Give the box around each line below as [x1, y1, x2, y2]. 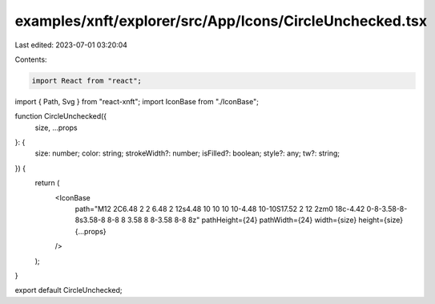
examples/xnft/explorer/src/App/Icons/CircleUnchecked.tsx [14, 12, 428, 30]
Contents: [14, 55, 47, 64]
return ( [34, 178, 60, 188]
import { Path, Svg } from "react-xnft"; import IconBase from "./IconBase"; [14, 96, 260, 106]
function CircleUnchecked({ [14, 111, 107, 121]
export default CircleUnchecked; [14, 286, 123, 295]
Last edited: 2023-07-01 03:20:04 [14, 40, 128, 50]
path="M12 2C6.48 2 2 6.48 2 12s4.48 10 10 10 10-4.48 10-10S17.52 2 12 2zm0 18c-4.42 [75, 205, 365, 214]
